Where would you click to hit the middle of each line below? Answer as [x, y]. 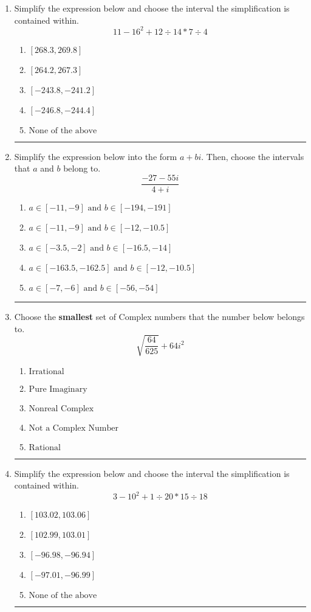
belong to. [82, 168]
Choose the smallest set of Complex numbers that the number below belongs [159, 316]
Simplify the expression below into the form [96, 156]
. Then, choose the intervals [253, 156]
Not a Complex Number [73, 428]
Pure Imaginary [58, 389]
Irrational [46, 371]
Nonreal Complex [61, 409]
